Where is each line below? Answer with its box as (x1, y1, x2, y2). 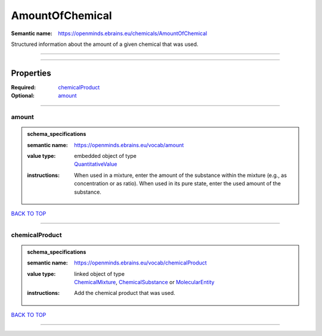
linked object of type (74, 270, 125, 277)
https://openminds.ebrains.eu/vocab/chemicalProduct (74, 259, 207, 266)
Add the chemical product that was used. (74, 290, 175, 297)
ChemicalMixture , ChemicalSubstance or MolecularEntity (74, 279, 215, 286)
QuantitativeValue (74, 161, 117, 168)
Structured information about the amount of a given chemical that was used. (11, 41, 199, 48)
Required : (11, 83, 36, 91)
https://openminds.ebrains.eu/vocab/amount (74, 141, 184, 148)
